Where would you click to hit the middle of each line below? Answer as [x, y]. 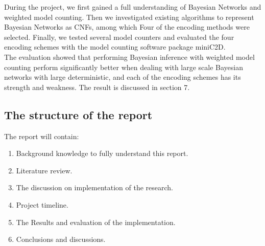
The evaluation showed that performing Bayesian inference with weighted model [129, 57]
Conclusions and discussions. [61, 239]
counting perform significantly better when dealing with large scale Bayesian [124, 67]
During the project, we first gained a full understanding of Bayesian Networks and [133, 7]
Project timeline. [42, 204]
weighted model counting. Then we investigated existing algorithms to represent [129, 17]
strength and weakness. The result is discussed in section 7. [97, 87]
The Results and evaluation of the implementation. [96, 222]
